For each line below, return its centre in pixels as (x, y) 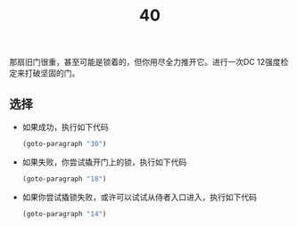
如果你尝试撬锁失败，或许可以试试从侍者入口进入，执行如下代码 (139, 197)
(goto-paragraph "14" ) (64, 214)
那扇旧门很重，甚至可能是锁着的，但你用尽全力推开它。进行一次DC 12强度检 (149, 62)
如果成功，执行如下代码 (65, 127)
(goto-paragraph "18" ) (64, 179)
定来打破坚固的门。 (45, 73)
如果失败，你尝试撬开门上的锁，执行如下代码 (104, 162)
